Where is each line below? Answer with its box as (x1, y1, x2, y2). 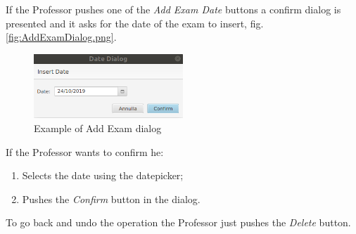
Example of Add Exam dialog (34, 120, 162, 135)
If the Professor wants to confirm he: (6, 144, 164, 159)
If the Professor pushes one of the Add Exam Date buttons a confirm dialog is (6, 2, 341, 16)
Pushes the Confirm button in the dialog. (22, 191, 201, 206)
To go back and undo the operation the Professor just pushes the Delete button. (6, 215, 351, 230)
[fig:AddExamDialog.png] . (6, 30, 117, 44)
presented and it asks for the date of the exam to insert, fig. (6, 15, 264, 30)
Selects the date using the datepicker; (22, 168, 184, 183)
